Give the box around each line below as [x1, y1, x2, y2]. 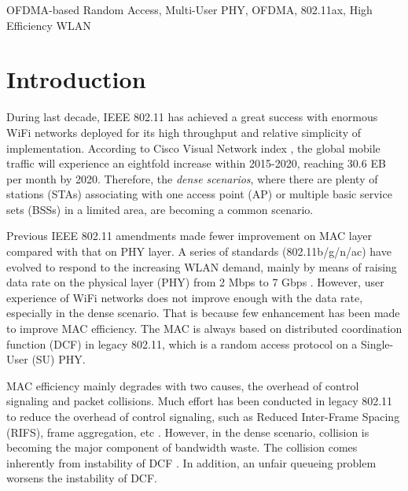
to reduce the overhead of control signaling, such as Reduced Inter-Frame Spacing [6, 408, 400, 424]
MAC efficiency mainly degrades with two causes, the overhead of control [6, 377, 359, 393]
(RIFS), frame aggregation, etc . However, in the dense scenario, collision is [6, 423, 369, 440]
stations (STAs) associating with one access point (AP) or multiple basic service [6, 186, 392, 202]
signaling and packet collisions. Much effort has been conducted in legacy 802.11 [6, 393, 393, 409]
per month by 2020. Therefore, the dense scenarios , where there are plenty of [6, 170, 378, 186]
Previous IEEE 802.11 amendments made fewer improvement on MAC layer [6, 227, 372, 244]
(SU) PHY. [31, 351, 86, 367]
